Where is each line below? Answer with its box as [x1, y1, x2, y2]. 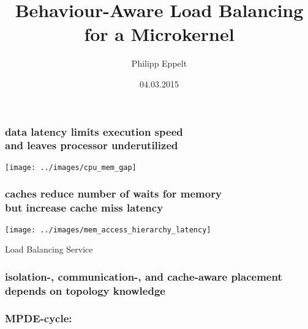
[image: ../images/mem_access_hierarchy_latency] [5, 225, 211, 234]
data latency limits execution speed [5, 124, 183, 139]
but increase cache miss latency [5, 200, 163, 215]
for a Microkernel [84, 21, 235, 46]
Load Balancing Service [5, 243, 93, 256]
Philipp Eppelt [131, 57, 187, 70]
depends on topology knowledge [5, 283, 165, 298]
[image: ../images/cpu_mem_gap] [5, 163, 137, 172]
